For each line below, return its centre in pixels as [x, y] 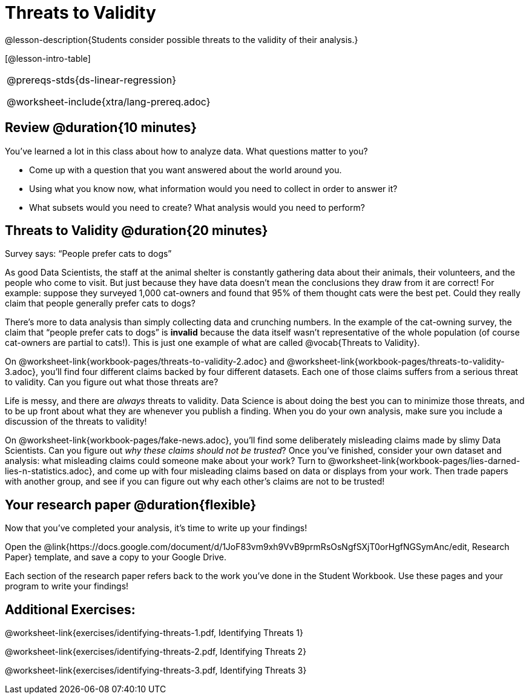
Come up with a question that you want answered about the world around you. [186, 170]
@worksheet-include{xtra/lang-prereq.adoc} [109, 101]
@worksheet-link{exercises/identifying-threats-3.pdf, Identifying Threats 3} [156, 671]
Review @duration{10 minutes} [101, 128]
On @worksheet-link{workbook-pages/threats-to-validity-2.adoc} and [145, 362]
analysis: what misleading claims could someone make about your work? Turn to [166, 461]
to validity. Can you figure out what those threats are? [112, 382]
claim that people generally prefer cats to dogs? [100, 303]
